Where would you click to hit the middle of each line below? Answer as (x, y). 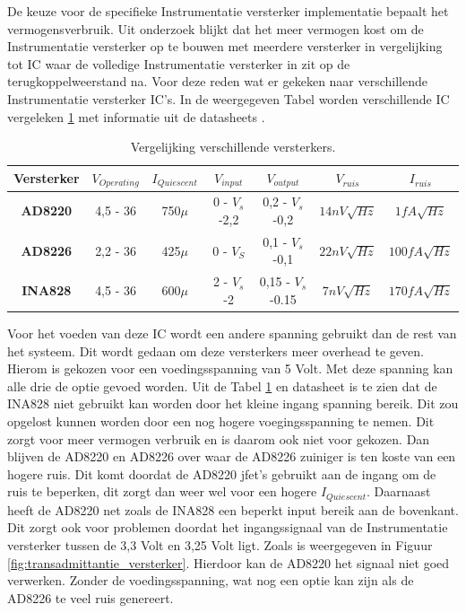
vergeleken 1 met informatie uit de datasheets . (136, 116)
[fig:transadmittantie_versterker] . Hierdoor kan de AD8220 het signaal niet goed (229, 562)
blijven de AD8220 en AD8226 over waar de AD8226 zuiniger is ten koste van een (232, 456)
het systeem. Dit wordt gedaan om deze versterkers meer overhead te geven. (216, 350)
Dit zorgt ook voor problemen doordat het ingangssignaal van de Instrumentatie (228, 527)
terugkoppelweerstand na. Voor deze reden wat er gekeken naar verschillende (218, 81)
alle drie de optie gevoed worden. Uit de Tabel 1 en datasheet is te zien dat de (222, 385)
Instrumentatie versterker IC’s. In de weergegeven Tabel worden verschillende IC (229, 98)
